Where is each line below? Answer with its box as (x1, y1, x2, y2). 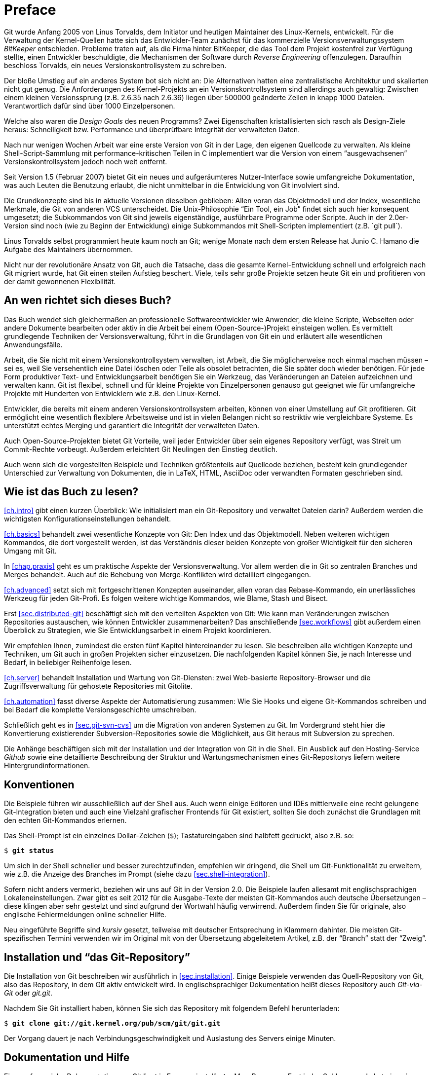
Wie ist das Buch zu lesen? (4, 485, 138, 498)
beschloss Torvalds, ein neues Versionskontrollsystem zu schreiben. (4, 61, 227, 70)
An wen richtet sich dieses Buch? (4, 294, 171, 307)
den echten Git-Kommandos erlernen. (4, 816, 127, 825)
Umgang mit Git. (4, 547, 57, 556)
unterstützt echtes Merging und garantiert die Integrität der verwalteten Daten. (4, 421, 259, 430)
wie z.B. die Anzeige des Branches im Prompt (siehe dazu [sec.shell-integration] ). (4, 870, 270, 879)
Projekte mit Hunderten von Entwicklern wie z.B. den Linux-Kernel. (4, 389, 221, 398)
